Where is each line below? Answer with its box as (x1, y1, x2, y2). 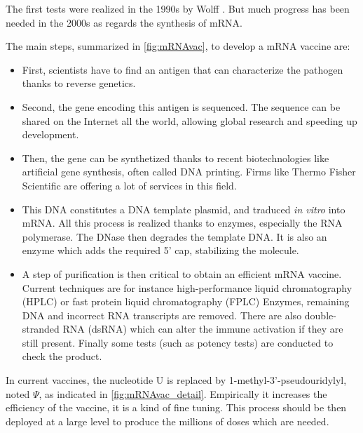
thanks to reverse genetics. (22, 76, 136, 91)
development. (22, 127, 79, 142)
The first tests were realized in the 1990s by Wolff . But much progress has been (6, 1, 350, 15)
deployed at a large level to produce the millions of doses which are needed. (6, 413, 329, 428)
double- (304, 307, 336, 322)
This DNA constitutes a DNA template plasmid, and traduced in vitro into (22, 201, 345, 216)
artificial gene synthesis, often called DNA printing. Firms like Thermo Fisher (22, 164, 356, 179)
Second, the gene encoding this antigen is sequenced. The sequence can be (22, 99, 341, 114)
